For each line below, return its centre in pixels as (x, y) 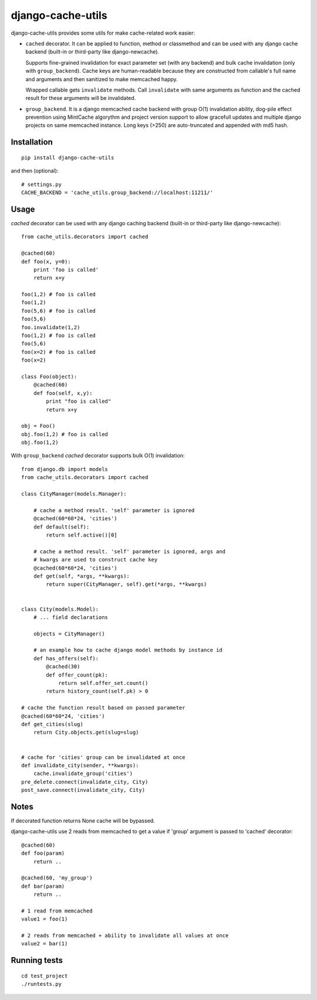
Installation (32, 142)
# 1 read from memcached (57, 911)
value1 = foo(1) (45, 919)
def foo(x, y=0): (46, 261)
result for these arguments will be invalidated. (81, 98)
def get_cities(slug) (52, 724)
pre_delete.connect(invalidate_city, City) (85, 782)
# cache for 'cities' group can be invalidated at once (103, 757)
